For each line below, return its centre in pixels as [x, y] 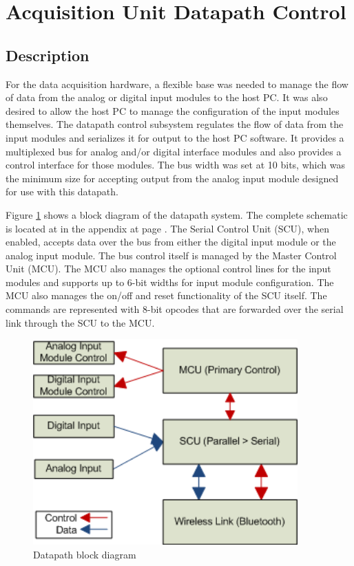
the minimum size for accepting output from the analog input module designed [172, 178]
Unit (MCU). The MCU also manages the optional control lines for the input [168, 269]
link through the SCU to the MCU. [80, 322]
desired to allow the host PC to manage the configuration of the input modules [173, 110]
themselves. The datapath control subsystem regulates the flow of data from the [175, 124]
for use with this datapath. [62, 192]
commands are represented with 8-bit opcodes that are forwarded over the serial [175, 309]
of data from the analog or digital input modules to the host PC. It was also [167, 97]
